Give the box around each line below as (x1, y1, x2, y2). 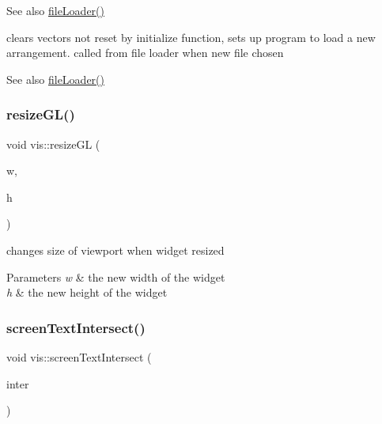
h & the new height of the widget (6, 284, 168, 301)
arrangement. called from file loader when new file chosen (6, 44, 284, 61)
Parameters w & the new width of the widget (6, 268, 225, 285)
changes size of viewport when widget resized (6, 241, 225, 258)
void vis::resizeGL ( (6, 135, 100, 152)
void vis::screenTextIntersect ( (6, 348, 152, 365)
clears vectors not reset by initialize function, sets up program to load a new (6, 28, 376, 45)
